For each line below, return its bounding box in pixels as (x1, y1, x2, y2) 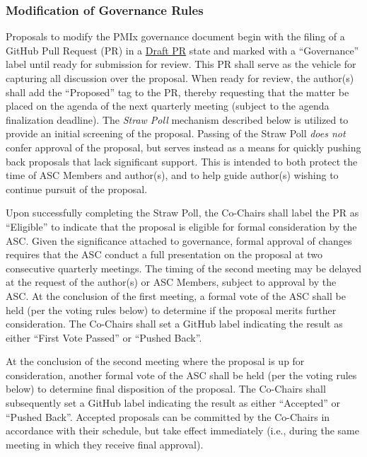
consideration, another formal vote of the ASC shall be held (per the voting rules (6, 367, 357, 382)
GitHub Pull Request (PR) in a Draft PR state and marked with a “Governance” (6, 42, 359, 57)
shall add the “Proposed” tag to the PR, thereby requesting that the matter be (6, 84, 349, 99)
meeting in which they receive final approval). (6, 436, 204, 451)
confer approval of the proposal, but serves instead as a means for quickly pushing (6, 139, 361, 154)
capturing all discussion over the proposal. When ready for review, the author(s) (6, 71, 354, 85)
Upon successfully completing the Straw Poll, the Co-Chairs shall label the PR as (6, 205, 359, 220)
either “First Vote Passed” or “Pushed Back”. (6, 330, 202, 345)
